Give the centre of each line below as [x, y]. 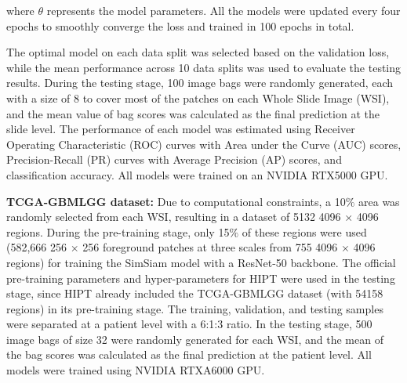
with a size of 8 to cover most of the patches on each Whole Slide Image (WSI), [198, 98]
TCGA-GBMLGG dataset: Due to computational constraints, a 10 [176, 201]
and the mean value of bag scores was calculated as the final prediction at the [193, 113]
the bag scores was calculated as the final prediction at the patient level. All [189, 354]
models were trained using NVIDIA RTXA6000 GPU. [136, 370]
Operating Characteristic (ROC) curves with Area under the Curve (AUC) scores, [204, 144]
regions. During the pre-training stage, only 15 [118, 231]
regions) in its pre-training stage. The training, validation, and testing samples [195, 308]
